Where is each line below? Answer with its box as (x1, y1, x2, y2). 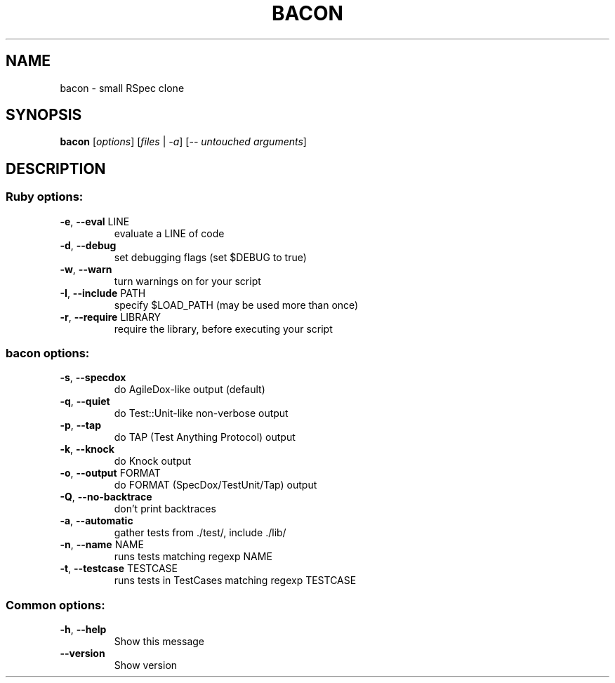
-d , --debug (60, 239, 117, 251)
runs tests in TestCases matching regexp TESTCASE (114, 574, 357, 587)
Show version (114, 659, 178, 672)
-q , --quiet (60, 395, 110, 408)
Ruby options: (6, 190, 84, 204)
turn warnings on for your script (114, 274, 261, 287)
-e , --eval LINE (60, 215, 130, 227)
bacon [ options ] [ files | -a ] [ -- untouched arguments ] (60, 135, 307, 148)
